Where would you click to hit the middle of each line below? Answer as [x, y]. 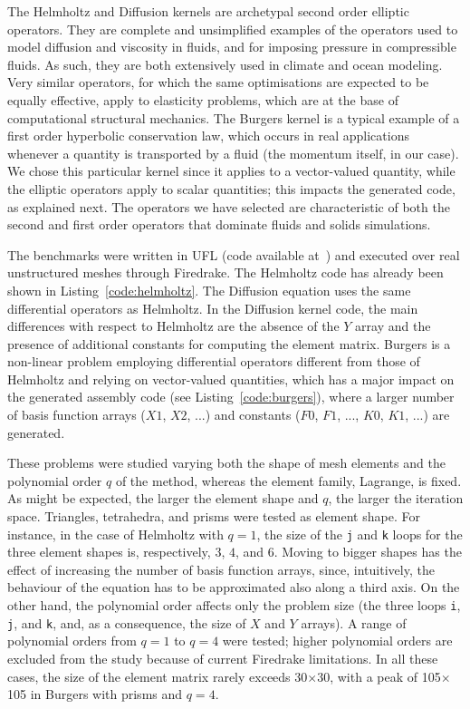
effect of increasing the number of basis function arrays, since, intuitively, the [221, 569]
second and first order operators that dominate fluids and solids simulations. [219, 224]
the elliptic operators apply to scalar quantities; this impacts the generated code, [231, 188]
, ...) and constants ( [244, 415]
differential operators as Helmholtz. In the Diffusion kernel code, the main [213, 308]
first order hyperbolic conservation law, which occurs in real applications [208, 136]
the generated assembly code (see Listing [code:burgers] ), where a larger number [231, 397]
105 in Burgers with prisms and [95, 694]
